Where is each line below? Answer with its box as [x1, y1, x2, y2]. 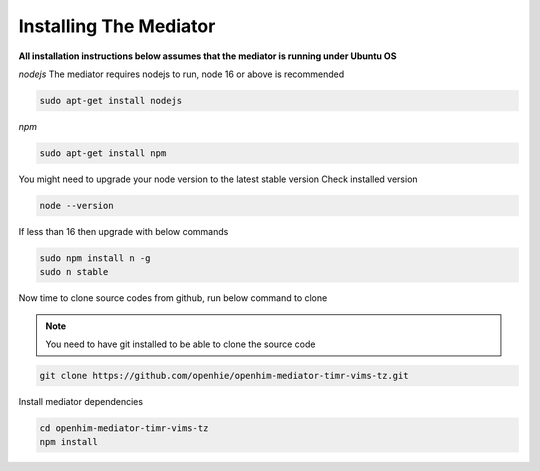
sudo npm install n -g [39, 252, 151, 264]
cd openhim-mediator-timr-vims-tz [39, 422, 209, 434]
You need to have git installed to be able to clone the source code [45, 338, 316, 350]
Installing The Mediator [18, 15, 216, 37]
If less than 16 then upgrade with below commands [18, 225, 229, 237]
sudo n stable [39, 266, 109, 278]
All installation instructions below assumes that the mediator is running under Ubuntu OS [18, 50, 397, 62]
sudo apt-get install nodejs [39, 95, 183, 106]
